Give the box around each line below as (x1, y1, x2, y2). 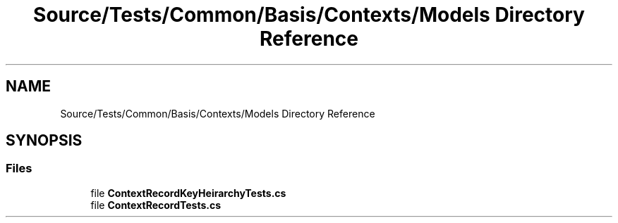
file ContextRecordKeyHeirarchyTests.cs (90, 186, 286, 199)
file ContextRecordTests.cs (90, 198, 222, 211)
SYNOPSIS (6, 132, 83, 150)
